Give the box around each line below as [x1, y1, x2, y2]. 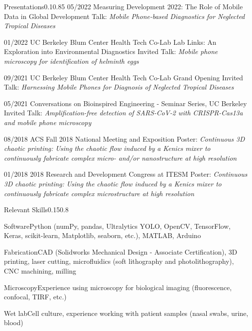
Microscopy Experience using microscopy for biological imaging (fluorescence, [4, 282, 232, 292]
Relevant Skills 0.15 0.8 [4, 204, 69, 215]
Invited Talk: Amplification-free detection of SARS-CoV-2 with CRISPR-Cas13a [4, 108, 243, 118]
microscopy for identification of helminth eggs [4, 55, 139, 66]
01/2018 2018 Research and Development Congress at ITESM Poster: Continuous [4, 169, 248, 179]
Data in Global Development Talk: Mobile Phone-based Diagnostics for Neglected [4, 11, 245, 21]
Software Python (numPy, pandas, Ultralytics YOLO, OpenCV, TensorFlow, [4, 221, 231, 231]
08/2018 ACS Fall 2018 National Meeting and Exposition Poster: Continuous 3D [4, 133, 245, 144]
